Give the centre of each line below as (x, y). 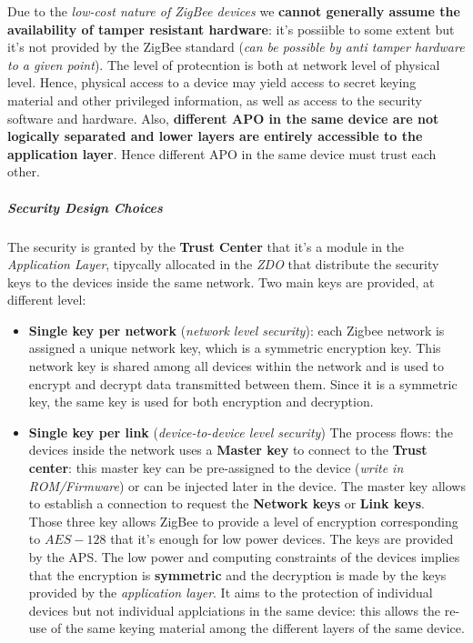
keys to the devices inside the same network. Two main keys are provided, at (221, 281)
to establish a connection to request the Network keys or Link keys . (226, 503)
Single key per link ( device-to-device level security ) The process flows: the (241, 432)
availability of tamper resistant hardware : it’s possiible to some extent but (231, 29)
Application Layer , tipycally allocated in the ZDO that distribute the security (223, 264)
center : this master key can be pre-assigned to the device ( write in (216, 468)
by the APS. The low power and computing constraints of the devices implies (244, 557)
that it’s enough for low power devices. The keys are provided (282, 539)
